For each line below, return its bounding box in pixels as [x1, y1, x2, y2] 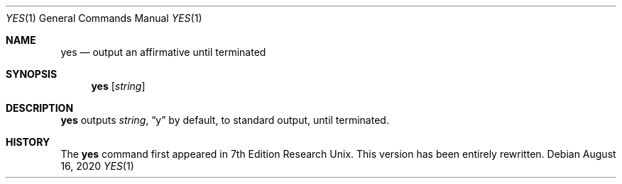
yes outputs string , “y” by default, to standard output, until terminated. [60, 114, 389, 126]
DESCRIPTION [6, 102, 74, 114]
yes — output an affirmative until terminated [60, 46, 266, 58]
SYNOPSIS [6, 68, 58, 80]
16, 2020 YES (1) [60, 160, 134, 172]
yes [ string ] [91, 80, 146, 92]
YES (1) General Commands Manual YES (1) [6, 12, 202, 24]
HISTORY [6, 136, 50, 148]
